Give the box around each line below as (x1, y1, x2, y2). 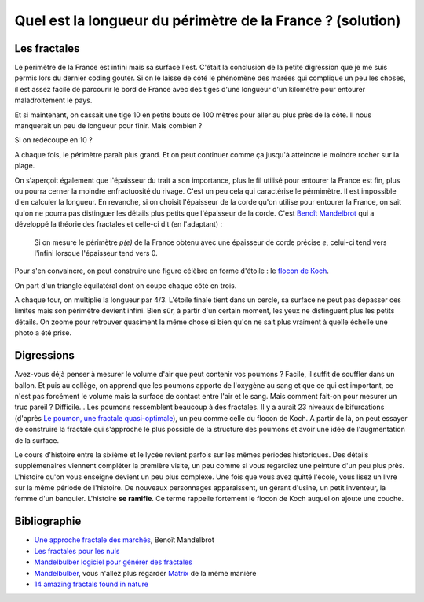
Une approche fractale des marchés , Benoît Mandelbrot (34, 535, 215, 545)
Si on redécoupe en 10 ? (14, 135, 93, 145)
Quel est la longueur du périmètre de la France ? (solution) (14, 12, 401, 29)
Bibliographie (14, 515, 82, 528)
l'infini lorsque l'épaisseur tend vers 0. (34, 248, 159, 257)
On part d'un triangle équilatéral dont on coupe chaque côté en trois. (14, 280, 237, 290)
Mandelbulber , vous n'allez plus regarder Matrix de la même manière (34, 568, 257, 578)
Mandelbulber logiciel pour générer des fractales (34, 557, 192, 567)
